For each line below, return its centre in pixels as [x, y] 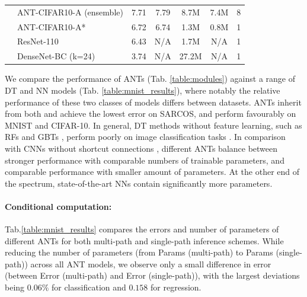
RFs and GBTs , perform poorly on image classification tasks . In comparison [145, 137]
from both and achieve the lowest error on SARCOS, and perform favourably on [151, 114]
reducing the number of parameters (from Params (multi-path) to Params [139, 252]
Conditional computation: [58, 206]
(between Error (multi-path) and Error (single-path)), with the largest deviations [152, 275]
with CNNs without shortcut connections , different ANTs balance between [141, 148]
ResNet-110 [38, 41]
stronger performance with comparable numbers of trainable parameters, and [145, 160]
